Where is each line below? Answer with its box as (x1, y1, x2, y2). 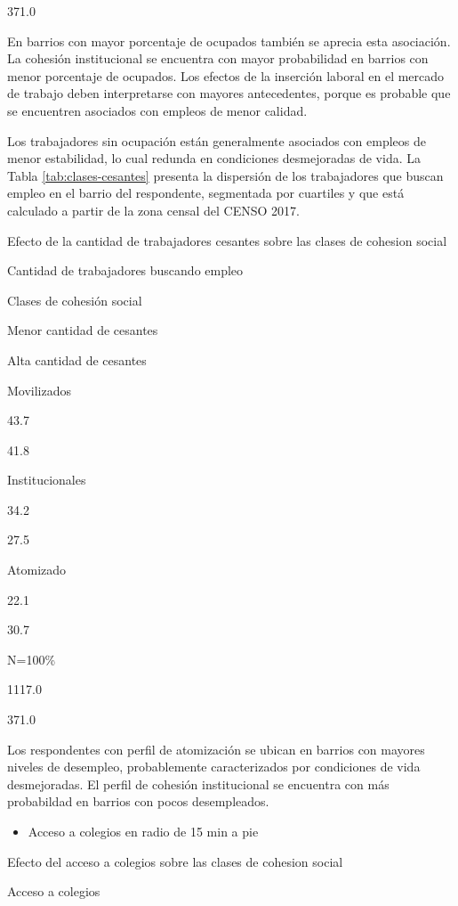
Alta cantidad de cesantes (7, 350, 147, 369)
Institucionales (7, 470, 86, 489)
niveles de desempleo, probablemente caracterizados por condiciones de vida (7, 757, 421, 776)
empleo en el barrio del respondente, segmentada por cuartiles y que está (7, 184, 405, 202)
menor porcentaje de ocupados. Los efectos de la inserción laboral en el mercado (7, 66, 445, 85)
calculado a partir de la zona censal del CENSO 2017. (7, 200, 300, 219)
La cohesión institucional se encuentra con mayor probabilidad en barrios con (7, 49, 429, 68)
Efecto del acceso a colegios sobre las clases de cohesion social (7, 852, 343, 870)
